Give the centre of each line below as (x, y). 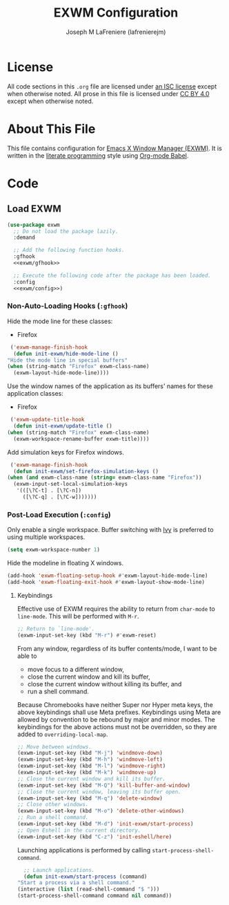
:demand (24, 238)
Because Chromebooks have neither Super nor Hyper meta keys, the (115, 704)
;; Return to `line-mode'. (56, 629)
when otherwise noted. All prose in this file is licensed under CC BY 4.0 (108, 93)
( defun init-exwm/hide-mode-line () (66, 354)
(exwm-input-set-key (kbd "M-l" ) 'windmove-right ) (91, 766)
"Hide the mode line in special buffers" (68, 360)
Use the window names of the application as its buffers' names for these (110, 386)
